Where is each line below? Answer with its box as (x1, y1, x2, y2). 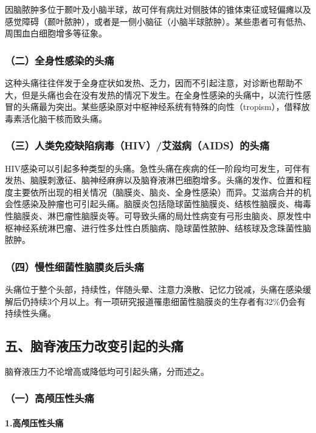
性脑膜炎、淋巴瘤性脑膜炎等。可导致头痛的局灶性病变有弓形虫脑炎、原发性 (5, 209, 303, 222)
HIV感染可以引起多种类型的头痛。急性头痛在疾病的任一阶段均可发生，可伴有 (5, 162, 311, 174)
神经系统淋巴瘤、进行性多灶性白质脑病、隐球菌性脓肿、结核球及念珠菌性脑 (13, 221, 311, 234)
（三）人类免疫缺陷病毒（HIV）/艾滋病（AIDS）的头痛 (5, 138, 270, 153)
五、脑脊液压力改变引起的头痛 (5, 336, 184, 355)
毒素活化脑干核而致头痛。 (5, 112, 107, 124)
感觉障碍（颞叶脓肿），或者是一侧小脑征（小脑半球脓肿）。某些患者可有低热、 (5, 15, 311, 27)
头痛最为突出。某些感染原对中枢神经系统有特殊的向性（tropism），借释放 (21, 100, 310, 113)
